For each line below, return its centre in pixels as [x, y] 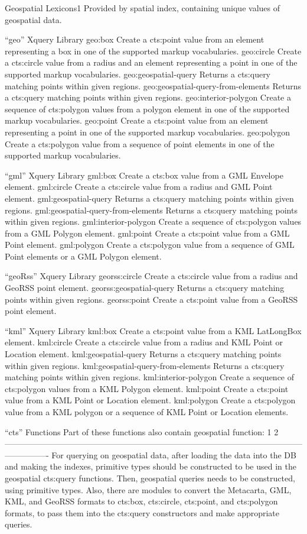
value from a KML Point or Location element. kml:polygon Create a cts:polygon [150, 400]
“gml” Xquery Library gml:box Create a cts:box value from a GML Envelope [144, 175]
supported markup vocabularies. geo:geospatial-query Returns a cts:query [138, 74]
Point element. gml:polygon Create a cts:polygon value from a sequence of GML [150, 245]
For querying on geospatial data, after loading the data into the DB [174, 454]
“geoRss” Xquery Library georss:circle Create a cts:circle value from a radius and [151, 276]
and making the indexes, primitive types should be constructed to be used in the [151, 466]
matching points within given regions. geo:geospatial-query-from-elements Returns [153, 85]
